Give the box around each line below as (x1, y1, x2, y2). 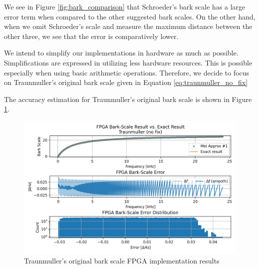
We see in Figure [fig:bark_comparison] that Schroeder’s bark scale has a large (4, 1, 245, 11)
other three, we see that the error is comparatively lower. (4, 30, 178, 41)
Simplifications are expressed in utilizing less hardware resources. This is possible (4, 57, 252, 67)
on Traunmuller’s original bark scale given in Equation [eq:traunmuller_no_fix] (4, 77, 248, 87)
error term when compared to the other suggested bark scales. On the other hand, (4, 11, 255, 21)
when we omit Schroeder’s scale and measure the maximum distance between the (4, 21, 252, 31)
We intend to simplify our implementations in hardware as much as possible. (4, 47, 238, 58)
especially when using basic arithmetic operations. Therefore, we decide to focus (4, 67, 249, 77)
